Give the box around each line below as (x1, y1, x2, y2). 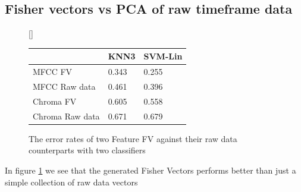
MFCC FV (33, 65, 73, 78)
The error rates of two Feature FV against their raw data (29, 132, 237, 144)
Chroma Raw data (33, 109, 100, 122)
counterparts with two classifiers (29, 144, 146, 156)
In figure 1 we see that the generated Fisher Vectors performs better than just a (5, 163, 296, 176)
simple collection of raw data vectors (5, 175, 138, 188)
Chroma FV (33, 95, 77, 107)
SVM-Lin (143, 50, 183, 62)
